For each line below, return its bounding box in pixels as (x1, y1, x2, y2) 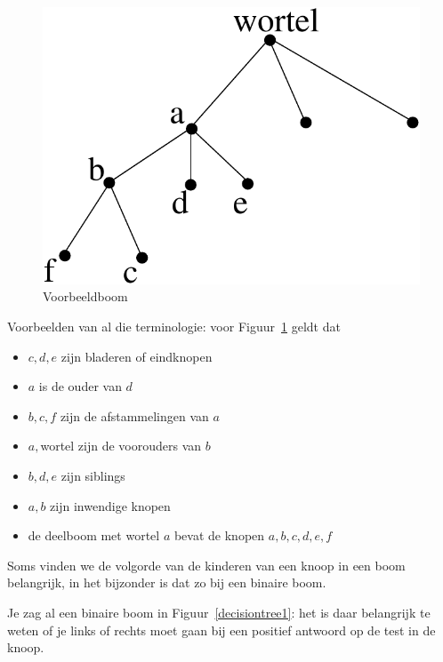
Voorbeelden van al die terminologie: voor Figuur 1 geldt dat (7, 317, 341, 335)
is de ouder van (38, 377, 122, 395)
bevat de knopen (173, 526, 265, 545)
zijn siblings (60, 466, 125, 484)
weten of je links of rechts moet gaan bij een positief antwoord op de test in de (7, 620, 436, 639)
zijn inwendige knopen (50, 496, 171, 514)
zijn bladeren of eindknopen (60, 347, 213, 365)
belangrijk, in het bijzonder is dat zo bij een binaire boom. (7, 573, 326, 592)
